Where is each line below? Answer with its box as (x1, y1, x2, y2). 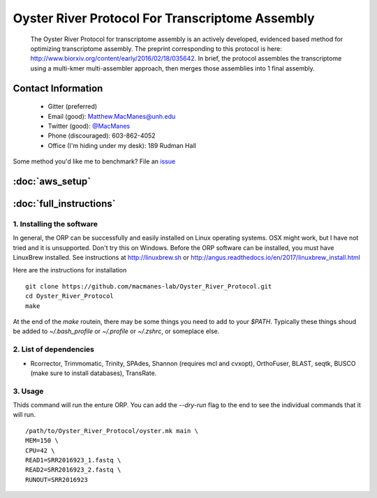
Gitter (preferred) (47, 102, 98, 111)
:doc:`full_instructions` (13, 198, 116, 210)
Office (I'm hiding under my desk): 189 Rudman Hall (47, 141, 197, 149)
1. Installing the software (13, 219, 98, 228)
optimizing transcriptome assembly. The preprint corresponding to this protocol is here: (30, 44, 282, 52)
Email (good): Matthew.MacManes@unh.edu (47, 112, 176, 120)
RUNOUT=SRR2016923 (25, 476, 89, 483)
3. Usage (13, 386, 44, 396)
